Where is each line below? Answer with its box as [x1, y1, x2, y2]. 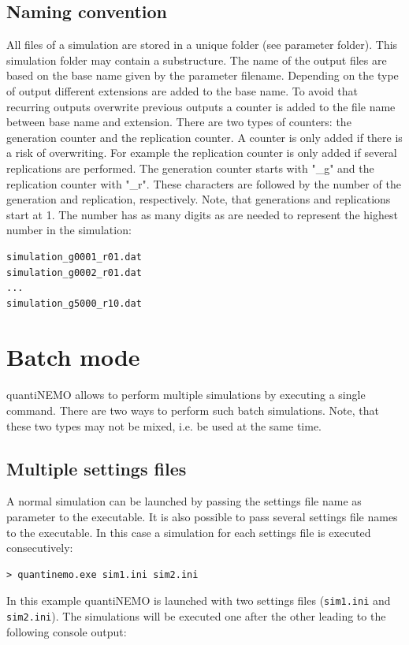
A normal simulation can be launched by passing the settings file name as [6, 493, 362, 509]
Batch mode [6, 341, 140, 373]
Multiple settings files [6, 456, 187, 480]
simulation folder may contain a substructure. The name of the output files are [6, 51, 387, 68]
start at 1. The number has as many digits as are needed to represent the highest [6, 206, 398, 222]
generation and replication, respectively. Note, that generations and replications [6, 191, 391, 207]
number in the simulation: [6, 222, 132, 238]
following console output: [6, 623, 127, 639]
